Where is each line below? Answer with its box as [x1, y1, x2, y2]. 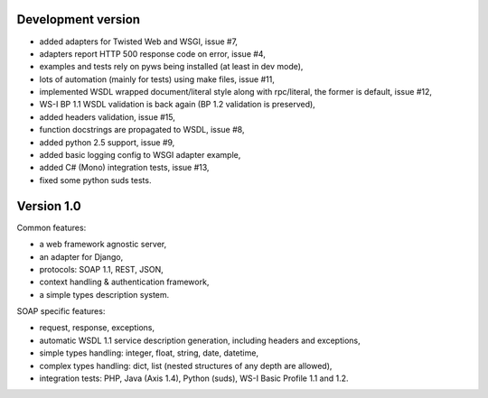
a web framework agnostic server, [39, 239, 167, 250]
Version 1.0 [16, 199, 81, 214]
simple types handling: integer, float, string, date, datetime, [39, 347, 259, 358]
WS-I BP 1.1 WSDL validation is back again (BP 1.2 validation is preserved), [39, 99, 315, 110]
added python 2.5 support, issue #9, [39, 136, 175, 148]
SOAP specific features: [16, 306, 106, 317]
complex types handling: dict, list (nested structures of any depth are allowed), [39, 360, 333, 371]
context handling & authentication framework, [39, 276, 210, 288]
